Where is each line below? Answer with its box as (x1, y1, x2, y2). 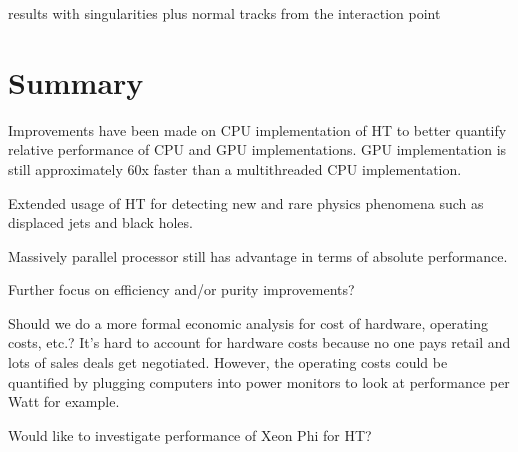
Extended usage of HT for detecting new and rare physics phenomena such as (8, 192, 484, 213)
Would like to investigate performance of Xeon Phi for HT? (8, 424, 372, 445)
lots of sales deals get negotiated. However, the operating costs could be (8, 352, 448, 373)
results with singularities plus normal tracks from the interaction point (8, 3, 441, 23)
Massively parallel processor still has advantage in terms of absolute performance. (8, 245, 508, 266)
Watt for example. (8, 391, 120, 412)
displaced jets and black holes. (8, 212, 193, 233)
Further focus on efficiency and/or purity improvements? (8, 279, 355, 300)
